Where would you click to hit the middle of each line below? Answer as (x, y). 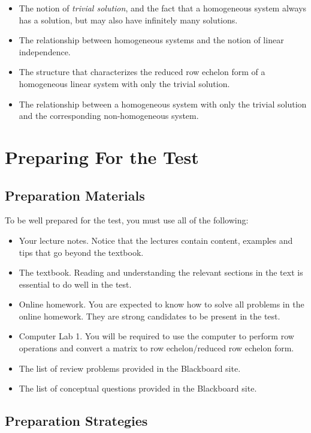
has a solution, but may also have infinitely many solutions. (128, 20)
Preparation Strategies (76, 421)
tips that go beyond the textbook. (81, 252)
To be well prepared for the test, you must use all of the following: (127, 220)
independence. (45, 51)
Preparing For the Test (102, 156)
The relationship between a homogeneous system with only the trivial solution (163, 104)
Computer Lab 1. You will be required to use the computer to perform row (156, 336)
